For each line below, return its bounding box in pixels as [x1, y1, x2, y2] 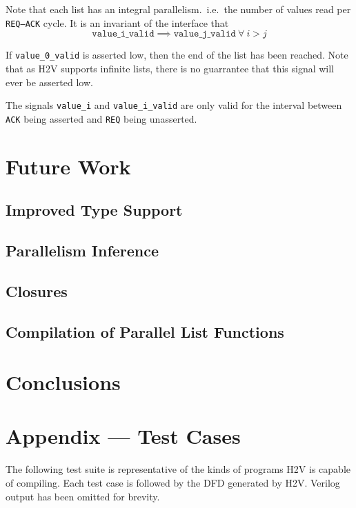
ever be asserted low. [6, 74, 93, 89]
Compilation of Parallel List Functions [6, 321, 284, 342]
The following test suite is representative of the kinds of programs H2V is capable [6, 462, 350, 476]
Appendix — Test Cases [6, 422, 241, 450]
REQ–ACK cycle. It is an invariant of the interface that [6, 15, 229, 30]
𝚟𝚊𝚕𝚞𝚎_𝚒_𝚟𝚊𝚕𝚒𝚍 [92, 29, 155, 39]
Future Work [6, 152, 131, 180]
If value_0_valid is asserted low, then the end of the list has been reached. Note [6, 48, 348, 62]
